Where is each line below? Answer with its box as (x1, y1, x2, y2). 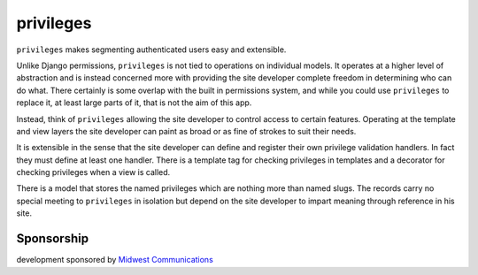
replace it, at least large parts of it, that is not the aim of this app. (16, 97, 252, 108)
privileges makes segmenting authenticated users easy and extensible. (16, 44, 287, 55)
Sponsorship (16, 231, 89, 247)
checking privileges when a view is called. (16, 167, 171, 178)
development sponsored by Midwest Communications (16, 255, 214, 265)
